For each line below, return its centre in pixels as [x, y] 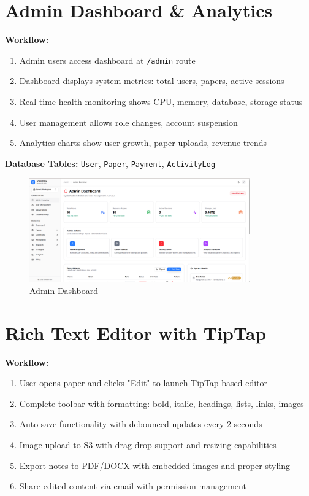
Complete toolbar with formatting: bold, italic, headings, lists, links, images [162, 403]
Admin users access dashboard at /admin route [107, 60]
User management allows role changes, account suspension [128, 122]
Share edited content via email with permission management [133, 486]
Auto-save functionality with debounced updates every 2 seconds [141, 424]
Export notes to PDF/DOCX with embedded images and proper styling [154, 465]
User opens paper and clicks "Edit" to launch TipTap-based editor [143, 383]
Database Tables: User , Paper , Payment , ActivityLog [110, 163]
